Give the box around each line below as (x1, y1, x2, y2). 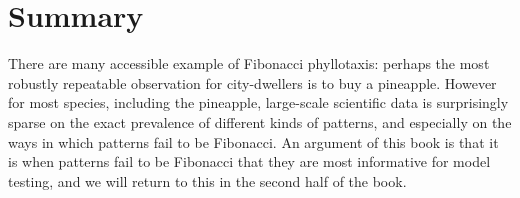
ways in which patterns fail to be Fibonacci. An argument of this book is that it (8, 131, 499, 152)
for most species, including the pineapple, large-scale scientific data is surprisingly (8, 92, 509, 113)
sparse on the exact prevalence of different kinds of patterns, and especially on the (8, 111, 512, 132)
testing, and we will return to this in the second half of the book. (8, 170, 407, 191)
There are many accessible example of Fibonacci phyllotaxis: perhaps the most (8, 53, 490, 74)
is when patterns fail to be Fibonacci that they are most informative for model (8, 151, 491, 172)
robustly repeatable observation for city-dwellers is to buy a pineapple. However (8, 72, 497, 93)
